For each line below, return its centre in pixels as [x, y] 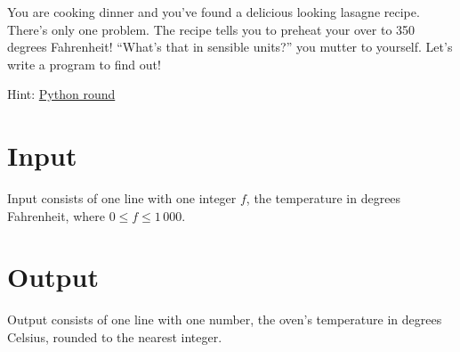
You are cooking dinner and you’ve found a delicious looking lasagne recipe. [214, 12]
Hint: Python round [61, 94]
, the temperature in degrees [323, 198]
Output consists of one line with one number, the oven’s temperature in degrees [225, 319]
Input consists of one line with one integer [122, 198]
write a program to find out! [84, 64]
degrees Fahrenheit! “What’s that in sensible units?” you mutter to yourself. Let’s [230, 47]
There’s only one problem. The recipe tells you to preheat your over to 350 [211, 29]
